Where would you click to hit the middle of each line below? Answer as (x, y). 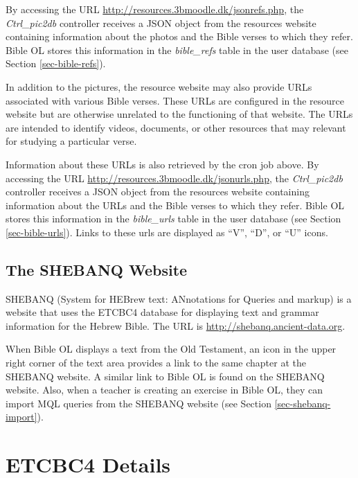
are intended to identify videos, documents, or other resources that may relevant (176, 127)
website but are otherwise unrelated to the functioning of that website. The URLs (179, 114)
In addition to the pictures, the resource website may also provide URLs (159, 86)
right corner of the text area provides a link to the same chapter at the (156, 363)
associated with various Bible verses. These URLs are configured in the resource (175, 100)
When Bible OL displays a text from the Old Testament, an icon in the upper (171, 349)
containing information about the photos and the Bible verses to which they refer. (179, 36)
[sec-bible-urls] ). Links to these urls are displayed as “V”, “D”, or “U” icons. (167, 232)
